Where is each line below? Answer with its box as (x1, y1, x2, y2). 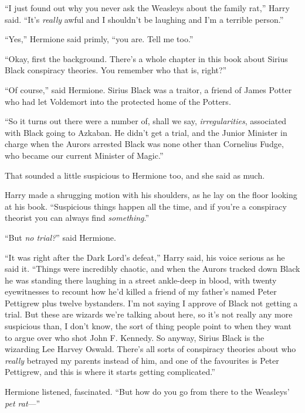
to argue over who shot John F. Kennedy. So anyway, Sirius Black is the (5, 331, 265, 343)
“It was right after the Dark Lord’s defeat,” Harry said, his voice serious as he (5, 251, 285, 263)
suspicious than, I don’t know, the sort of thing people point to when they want (5, 320, 292, 332)
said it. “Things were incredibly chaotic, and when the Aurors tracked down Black (5, 262, 300, 275)
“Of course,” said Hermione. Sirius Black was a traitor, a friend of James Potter (5, 83, 292, 95)
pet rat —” (5, 397, 40, 409)
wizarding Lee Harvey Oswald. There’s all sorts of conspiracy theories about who (5, 343, 296, 355)
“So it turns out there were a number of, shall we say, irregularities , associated (5, 115, 287, 127)
